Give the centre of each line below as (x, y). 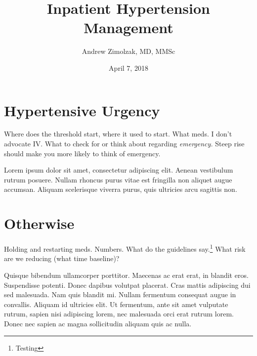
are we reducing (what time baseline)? (62, 258)
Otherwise (39, 223)
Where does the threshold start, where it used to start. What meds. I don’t (118, 134)
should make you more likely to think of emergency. (82, 153)
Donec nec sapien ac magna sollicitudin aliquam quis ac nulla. (98, 323)
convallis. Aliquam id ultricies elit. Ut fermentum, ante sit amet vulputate (116, 304)
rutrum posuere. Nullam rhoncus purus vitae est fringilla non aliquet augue (118, 179)
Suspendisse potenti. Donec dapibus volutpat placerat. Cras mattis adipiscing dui (127, 285)
